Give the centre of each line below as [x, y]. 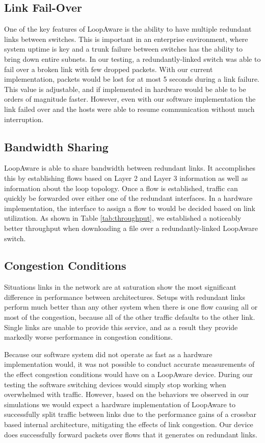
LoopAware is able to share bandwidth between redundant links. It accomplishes [130, 168]
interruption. [24, 119]
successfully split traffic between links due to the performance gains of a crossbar [130, 414]
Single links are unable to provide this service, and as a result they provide [121, 327]
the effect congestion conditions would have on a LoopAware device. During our [128, 374]
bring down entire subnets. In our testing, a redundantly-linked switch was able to [132, 59]
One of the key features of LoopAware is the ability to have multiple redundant [128, 29]
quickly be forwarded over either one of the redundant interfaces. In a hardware [128, 198]
